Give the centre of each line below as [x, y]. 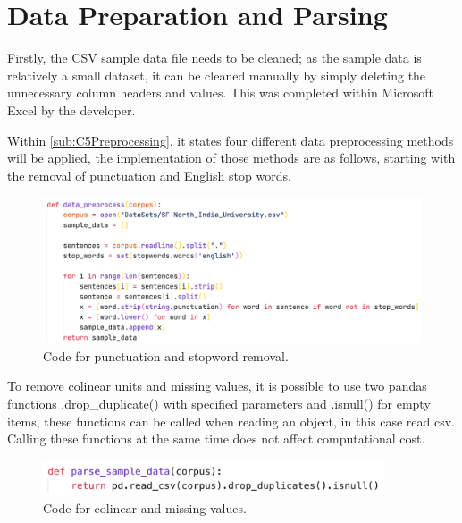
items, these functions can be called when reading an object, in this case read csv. [231, 421]
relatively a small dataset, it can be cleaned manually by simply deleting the [217, 75]
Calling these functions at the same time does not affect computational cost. [216, 439]
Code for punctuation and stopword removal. [166, 355]
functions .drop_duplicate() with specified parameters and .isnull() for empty [219, 404]
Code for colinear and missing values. [145, 507]
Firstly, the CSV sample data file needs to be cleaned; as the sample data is [214, 58]
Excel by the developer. [71, 110]
